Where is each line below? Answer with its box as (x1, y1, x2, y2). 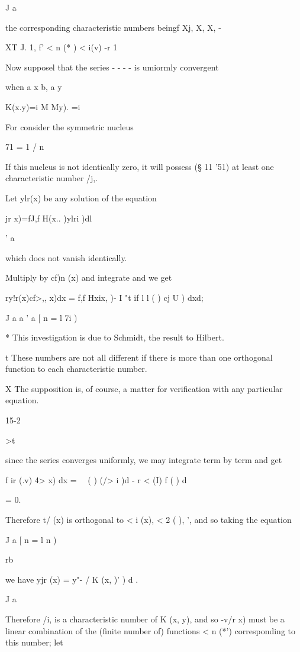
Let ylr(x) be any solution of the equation (5, 191, 157, 204)
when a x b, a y (5, 81, 62, 93)
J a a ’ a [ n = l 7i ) (5, 311, 78, 323)
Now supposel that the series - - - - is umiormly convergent (5, 60, 219, 73)
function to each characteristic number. (5, 362, 147, 375)
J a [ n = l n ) (5, 533, 57, 545)
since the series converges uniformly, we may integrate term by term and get (5, 454, 282, 466)
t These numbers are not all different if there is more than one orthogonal (5, 351, 273, 363)
